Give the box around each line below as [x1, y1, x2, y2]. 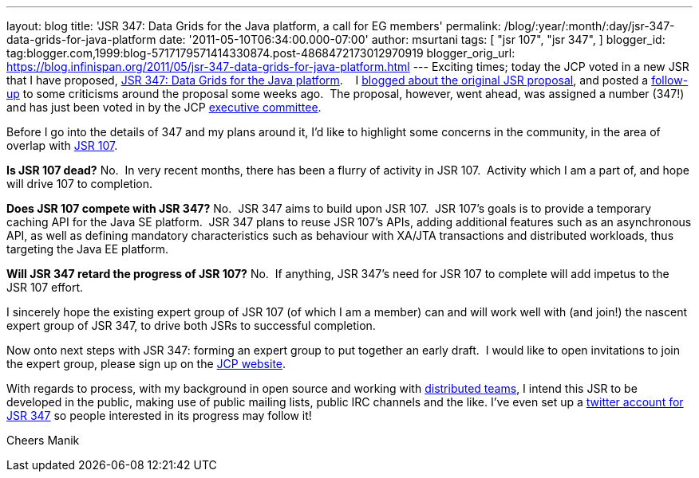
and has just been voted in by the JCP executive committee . [6, 100, 322, 114]
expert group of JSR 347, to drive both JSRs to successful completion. [6, 319, 376, 332]
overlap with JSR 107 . [6, 139, 118, 152]
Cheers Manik [6, 433, 80, 447]
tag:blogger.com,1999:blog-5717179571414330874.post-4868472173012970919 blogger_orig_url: [6, 46, 515, 60]
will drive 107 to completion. [6, 177, 152, 190]
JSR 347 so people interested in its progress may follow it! [6, 409, 312, 422]
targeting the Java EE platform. [6, 242, 169, 256]
